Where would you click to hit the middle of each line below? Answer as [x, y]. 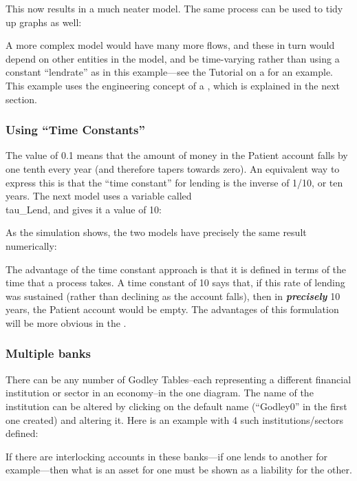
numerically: [31, 245]
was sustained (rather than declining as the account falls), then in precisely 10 [173, 296]
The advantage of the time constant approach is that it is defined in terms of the [176, 269]
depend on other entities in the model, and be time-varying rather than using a [173, 58]
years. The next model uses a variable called [99, 196]
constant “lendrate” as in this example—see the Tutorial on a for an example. [170, 72]
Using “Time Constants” [75, 130]
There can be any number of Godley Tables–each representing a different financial [178, 379]
